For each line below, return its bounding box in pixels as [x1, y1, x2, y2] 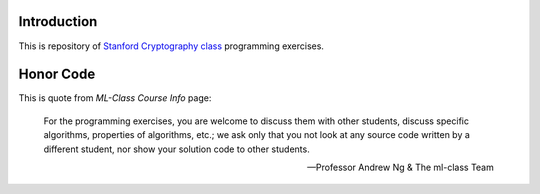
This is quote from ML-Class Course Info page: [18, 92, 212, 104]
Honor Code [18, 66, 96, 83]
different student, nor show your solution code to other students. [43, 143, 310, 155]
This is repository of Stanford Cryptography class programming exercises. [18, 40, 325, 52]
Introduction [18, 13, 98, 30]
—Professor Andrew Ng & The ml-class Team [306, 161, 494, 173]
